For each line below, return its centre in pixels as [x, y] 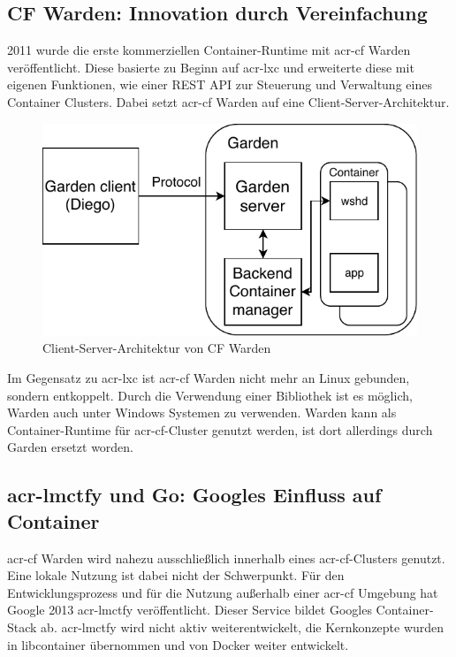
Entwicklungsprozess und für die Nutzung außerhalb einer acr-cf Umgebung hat [223, 592]
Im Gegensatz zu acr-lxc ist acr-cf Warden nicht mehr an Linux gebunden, [209, 377]
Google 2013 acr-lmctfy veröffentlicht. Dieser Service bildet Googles [190, 610]
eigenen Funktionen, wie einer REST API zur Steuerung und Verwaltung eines [220, 84]
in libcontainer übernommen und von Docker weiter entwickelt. [178, 644]
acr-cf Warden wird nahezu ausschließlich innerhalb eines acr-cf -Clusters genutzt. [226, 558]
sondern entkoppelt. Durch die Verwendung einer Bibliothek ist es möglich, [210, 395]
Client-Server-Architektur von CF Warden [157, 348]
